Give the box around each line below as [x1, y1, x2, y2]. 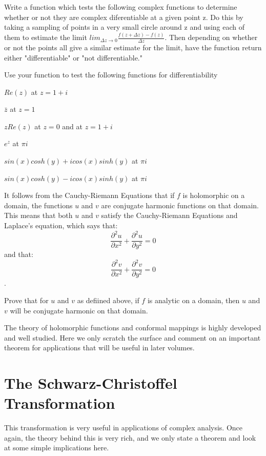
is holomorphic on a [182, 190, 245, 201]
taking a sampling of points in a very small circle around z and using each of [4, 22, 245, 32]
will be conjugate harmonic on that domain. [10, 305, 148, 315]
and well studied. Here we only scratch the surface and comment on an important [4, 332, 261, 343]
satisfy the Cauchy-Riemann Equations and [101, 210, 238, 221]
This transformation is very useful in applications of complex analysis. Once [4, 422, 243, 433]
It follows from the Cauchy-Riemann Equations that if [4, 190, 175, 201]
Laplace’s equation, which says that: [4, 220, 118, 231]
